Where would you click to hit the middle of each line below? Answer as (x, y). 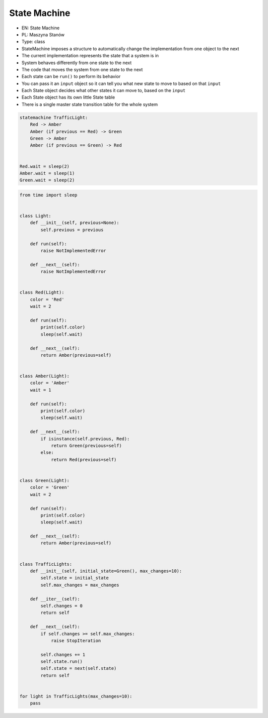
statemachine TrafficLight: (54, 117)
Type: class (33, 42)
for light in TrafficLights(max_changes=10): (76, 696)
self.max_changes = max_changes (80, 585)
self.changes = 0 (62, 606)
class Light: (35, 216)
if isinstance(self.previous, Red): (85, 439)
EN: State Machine (40, 28)
